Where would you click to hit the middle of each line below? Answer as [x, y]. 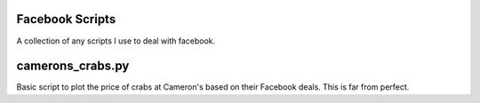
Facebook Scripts [66, 19]
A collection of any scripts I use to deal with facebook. [116, 41]
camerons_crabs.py [73, 66]
